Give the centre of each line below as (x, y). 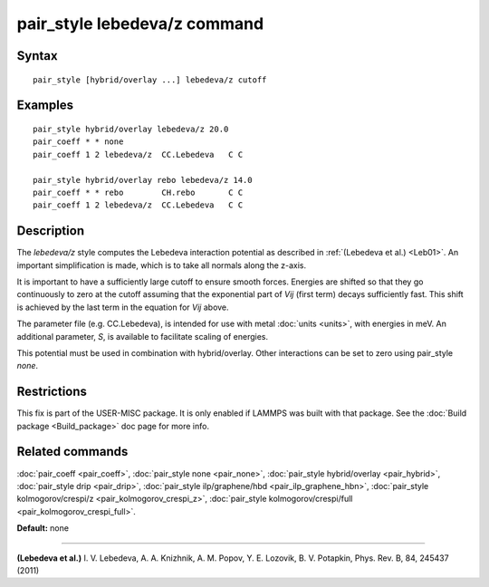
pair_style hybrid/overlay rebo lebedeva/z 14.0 (143, 180)
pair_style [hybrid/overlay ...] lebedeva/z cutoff (150, 80)
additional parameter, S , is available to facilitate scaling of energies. (143, 336)
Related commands (72, 452)
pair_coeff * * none (78, 142)
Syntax (37, 56)
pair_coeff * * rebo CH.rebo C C (138, 192)
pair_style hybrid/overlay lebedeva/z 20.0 (131, 129)
